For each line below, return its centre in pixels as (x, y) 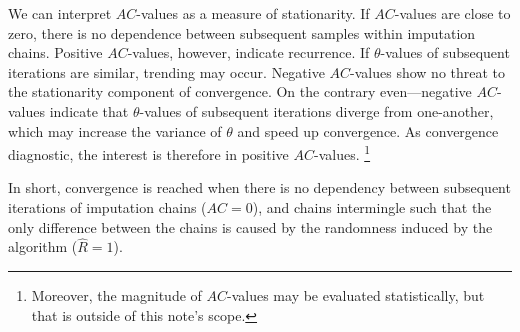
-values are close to (452, 13)
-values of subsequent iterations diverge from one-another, (316, 110)
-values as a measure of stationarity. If (253, 13)
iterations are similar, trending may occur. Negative (166, 71)
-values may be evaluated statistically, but (356, 295)
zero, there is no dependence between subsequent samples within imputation (242, 32)
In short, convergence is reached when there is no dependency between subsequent (259, 187)
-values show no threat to (428, 71)
